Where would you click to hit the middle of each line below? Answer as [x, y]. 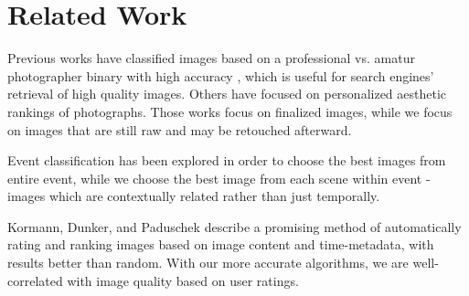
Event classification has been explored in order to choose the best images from [227, 160]
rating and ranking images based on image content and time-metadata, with [221, 244]
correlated [35, 280]
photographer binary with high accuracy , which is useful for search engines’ [221, 75]
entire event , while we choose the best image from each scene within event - [219, 178]
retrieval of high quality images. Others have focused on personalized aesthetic [227, 94]
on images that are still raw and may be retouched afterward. [180, 129]
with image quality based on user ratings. [183, 280]
